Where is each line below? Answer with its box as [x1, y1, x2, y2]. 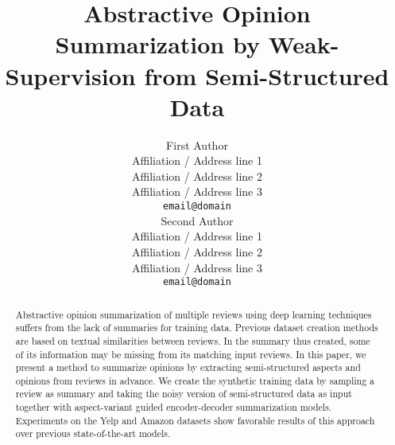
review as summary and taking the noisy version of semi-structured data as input [15, 387, 352, 400]
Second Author [161, 212, 234, 228]
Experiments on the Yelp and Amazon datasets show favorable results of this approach [15, 413, 375, 427]
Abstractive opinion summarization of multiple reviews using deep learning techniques [15, 307, 372, 321]
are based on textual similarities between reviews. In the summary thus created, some [15, 334, 370, 347]
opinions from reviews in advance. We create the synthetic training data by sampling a [15, 373, 375, 387]
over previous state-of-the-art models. [15, 427, 171, 440]
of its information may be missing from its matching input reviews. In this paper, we [15, 347, 366, 361]
